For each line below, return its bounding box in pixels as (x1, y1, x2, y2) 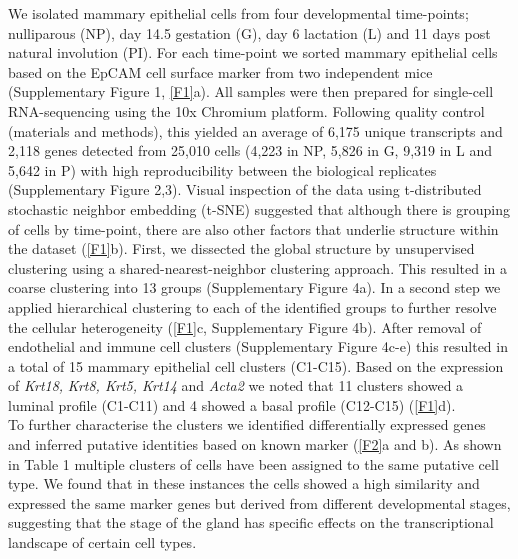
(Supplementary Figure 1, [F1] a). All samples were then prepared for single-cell (8, 81, 494, 102)
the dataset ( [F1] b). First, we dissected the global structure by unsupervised (8, 238, 475, 259)
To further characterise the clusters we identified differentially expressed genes (8, 414, 486, 435)
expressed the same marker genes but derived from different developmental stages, (8, 492, 511, 513)
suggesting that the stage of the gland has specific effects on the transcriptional (8, 512, 494, 533)
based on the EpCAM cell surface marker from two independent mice (8, 61, 433, 82)
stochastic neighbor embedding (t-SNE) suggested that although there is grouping (8, 198, 511, 219)
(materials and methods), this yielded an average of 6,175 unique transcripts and (8, 120, 503, 141)
